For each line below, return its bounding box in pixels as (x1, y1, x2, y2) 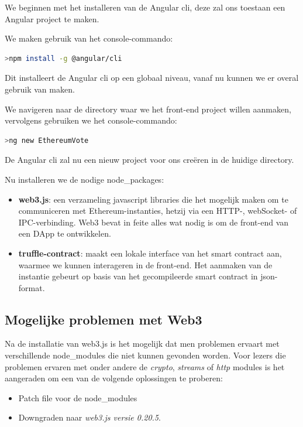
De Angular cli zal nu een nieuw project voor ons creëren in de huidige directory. (5, 153, 294, 166)
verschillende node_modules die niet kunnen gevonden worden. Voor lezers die (5, 349, 286, 361)
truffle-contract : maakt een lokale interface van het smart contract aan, (18, 247, 282, 259)
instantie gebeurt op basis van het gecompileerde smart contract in (18, 270, 258, 282)
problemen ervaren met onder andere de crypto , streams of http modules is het (5, 360, 285, 373)
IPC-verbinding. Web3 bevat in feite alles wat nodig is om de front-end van (18, 216, 289, 228)
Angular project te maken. (5, 12, 99, 25)
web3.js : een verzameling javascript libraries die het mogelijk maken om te (18, 193, 288, 205)
